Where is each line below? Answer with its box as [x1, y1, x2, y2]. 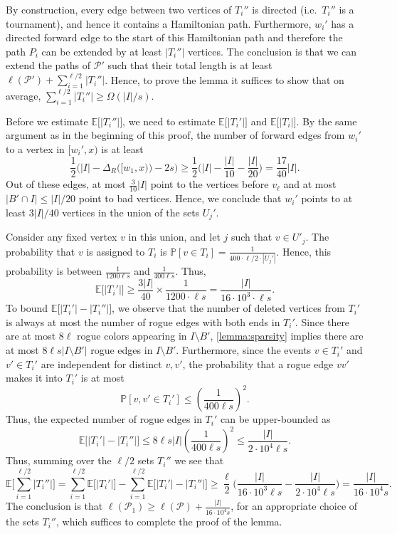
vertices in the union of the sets [62, 204, 200, 219]
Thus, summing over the [6, 453, 112, 468]
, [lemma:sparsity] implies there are [210, 328, 364, 343]
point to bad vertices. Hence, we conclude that [78, 191, 282, 206]
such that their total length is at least [107, 58, 272, 73]
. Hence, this [276, 244, 332, 258]
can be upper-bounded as [220, 412, 331, 426]
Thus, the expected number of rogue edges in [6, 412, 202, 426]
